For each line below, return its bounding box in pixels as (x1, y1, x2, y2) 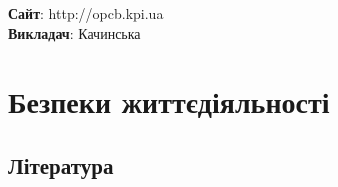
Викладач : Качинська (8, 22, 141, 43)
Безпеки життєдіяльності (8, 81, 330, 122)
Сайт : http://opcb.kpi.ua (8, 3, 164, 23)
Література (8, 149, 114, 180)
